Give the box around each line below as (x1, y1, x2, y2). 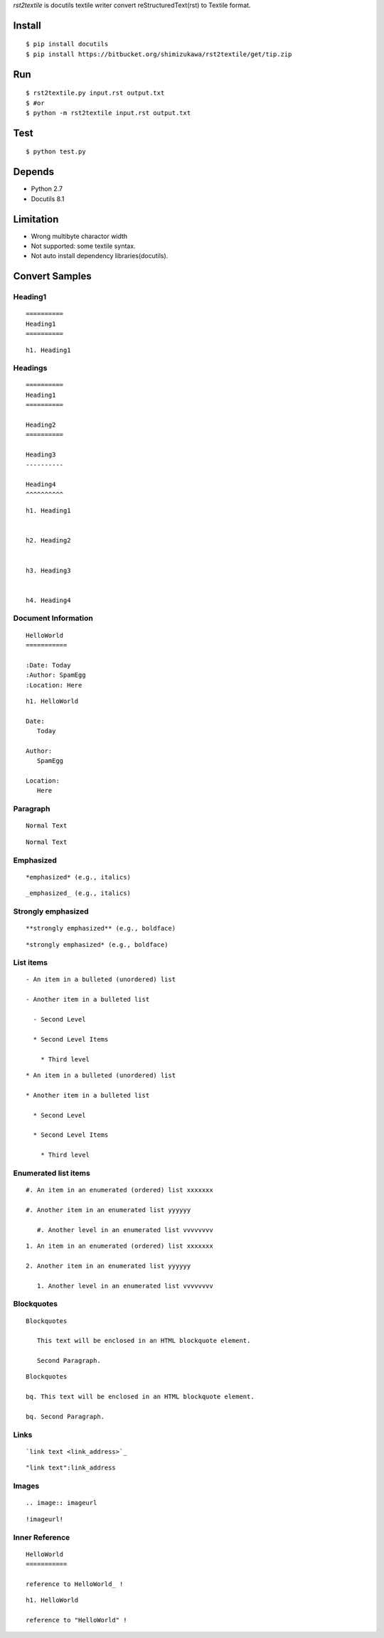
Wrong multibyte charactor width (31, 232, 128, 240)
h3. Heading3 (26, 566, 71, 574)
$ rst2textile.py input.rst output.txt (26, 89, 165, 97)
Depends (13, 166, 55, 178)
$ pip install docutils (26, 40, 109, 48)
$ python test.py (26, 148, 86, 156)
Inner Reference (13, 1532, 70, 1542)
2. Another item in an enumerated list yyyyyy (26, 1262, 191, 1270)
